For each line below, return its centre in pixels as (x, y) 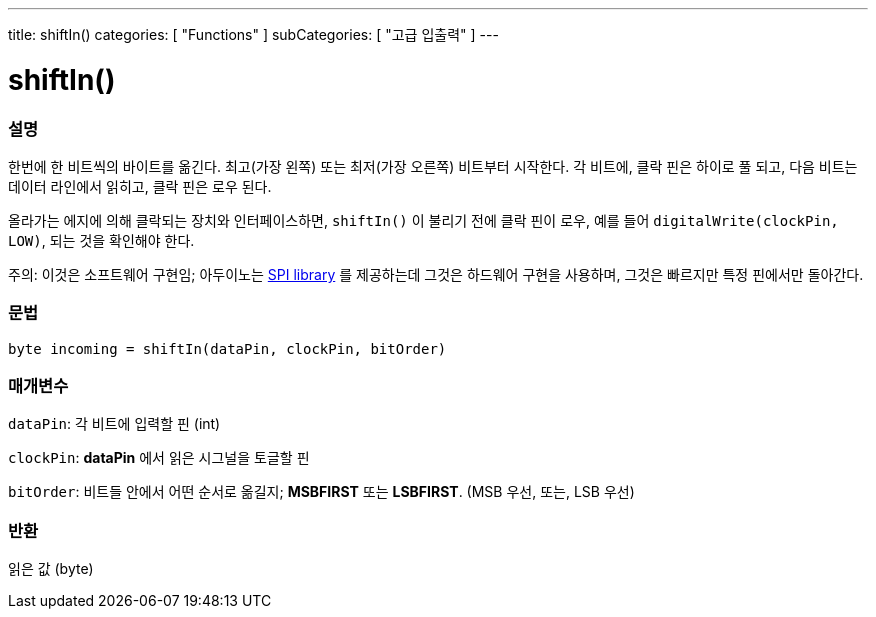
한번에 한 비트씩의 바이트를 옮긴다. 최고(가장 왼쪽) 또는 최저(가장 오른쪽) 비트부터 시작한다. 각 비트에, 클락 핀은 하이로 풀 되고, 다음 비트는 (433, 166)
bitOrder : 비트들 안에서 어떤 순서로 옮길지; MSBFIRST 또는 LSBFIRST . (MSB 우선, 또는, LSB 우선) (321, 492)
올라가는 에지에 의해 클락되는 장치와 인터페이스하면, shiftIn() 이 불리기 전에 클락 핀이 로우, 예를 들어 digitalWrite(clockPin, (423, 220)
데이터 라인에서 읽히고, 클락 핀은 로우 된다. (140, 186)
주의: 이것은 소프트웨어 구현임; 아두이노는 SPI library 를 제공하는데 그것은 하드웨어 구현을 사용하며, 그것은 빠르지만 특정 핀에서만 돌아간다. (436, 274)
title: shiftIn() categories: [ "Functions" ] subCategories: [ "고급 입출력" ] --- (253, 34)
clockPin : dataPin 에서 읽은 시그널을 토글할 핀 (159, 458)
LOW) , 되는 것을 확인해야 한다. (101, 240)
